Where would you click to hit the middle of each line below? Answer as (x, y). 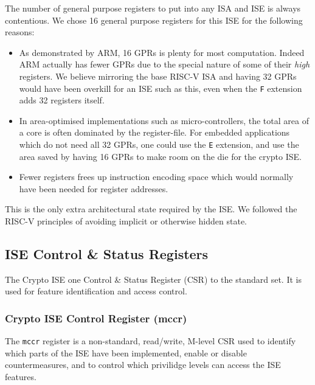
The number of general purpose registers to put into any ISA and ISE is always (153, 8)
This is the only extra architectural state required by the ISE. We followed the (151, 209)
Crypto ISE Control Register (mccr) (96, 318)
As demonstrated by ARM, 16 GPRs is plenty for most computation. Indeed (162, 52)
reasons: (20, 32)
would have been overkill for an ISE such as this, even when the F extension (161, 88)
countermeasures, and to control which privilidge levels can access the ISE (143, 365)
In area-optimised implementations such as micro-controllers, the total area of (164, 120)
